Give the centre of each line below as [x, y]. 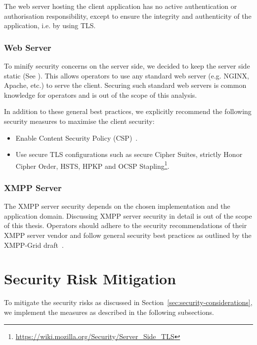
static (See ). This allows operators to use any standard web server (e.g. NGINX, [127, 75]
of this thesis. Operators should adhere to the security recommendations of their [126, 225]
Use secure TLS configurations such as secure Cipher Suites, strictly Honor [129, 154]
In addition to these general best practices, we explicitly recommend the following [128, 111]
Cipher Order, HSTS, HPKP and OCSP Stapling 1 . [92, 165]
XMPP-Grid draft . [34, 245]
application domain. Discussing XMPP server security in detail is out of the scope [128, 215]
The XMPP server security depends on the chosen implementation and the [117, 206]
